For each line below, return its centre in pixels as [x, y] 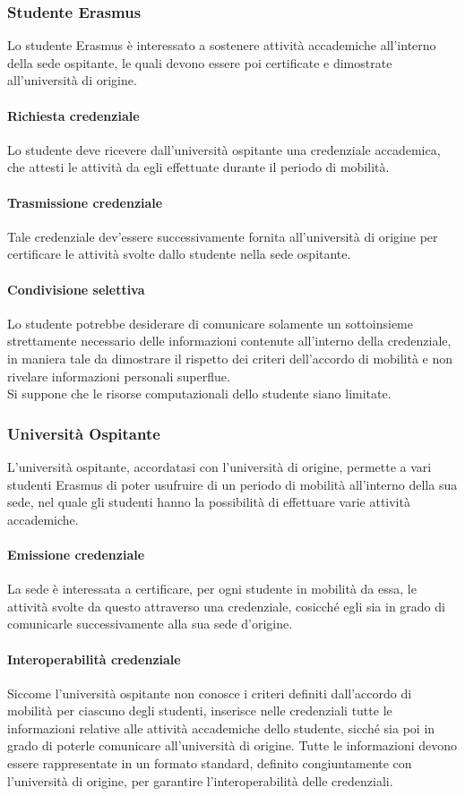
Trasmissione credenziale [85, 202]
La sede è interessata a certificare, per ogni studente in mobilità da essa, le [212, 589]
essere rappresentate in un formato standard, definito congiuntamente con [210, 763]
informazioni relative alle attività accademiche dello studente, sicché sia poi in [221, 728]
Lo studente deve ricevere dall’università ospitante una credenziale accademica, [224, 149]
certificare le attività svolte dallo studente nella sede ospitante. [179, 254]
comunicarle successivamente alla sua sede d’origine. [150, 624]
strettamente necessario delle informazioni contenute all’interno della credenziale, [229, 341]
